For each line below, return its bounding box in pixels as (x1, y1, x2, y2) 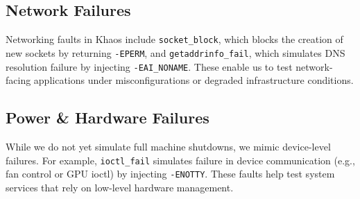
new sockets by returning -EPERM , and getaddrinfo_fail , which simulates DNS (6, 45, 345, 60)
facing (6, 73, 31, 87)
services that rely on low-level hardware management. (6, 180, 234, 194)
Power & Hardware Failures (6, 107, 209, 128)
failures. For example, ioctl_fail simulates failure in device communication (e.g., (6, 153, 355, 167)
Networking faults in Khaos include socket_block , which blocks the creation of (6, 32, 343, 46)
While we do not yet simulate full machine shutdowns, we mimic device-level (6, 139, 331, 153)
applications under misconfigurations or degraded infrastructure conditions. (33, 73, 354, 87)
